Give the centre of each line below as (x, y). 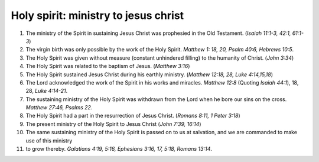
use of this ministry (49, 140)
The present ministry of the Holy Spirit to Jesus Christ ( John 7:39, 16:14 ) (113, 124)
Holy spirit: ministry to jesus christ (97, 15)
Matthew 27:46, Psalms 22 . (59, 108)
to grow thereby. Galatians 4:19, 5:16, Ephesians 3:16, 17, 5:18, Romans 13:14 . (119, 149)
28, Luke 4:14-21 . (47, 91)
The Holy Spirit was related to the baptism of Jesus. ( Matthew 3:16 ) (108, 66)
